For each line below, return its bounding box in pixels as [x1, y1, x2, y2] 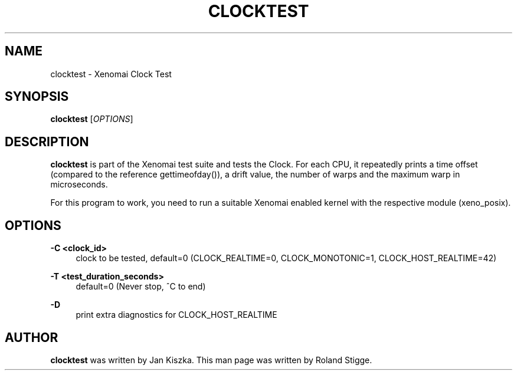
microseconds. [50, 179, 108, 190]
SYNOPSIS [5, 89, 69, 104]
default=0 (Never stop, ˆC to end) [76, 281, 206, 292]
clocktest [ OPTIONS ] [50, 114, 133, 124]
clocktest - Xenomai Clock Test [50, 68, 172, 79]
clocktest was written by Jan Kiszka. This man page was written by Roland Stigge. [50, 354, 372, 365]
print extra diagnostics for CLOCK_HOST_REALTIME [76, 310, 277, 320]
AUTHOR [5, 330, 58, 345]
